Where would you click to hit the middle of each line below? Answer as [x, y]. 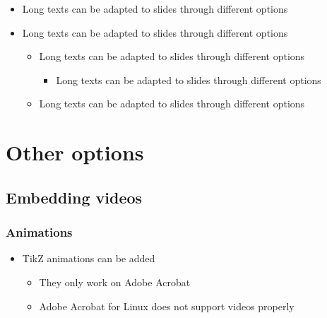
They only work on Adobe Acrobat [115, 282]
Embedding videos [74, 197]
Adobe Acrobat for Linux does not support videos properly [167, 306]
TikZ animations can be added [89, 258]
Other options [75, 152]
